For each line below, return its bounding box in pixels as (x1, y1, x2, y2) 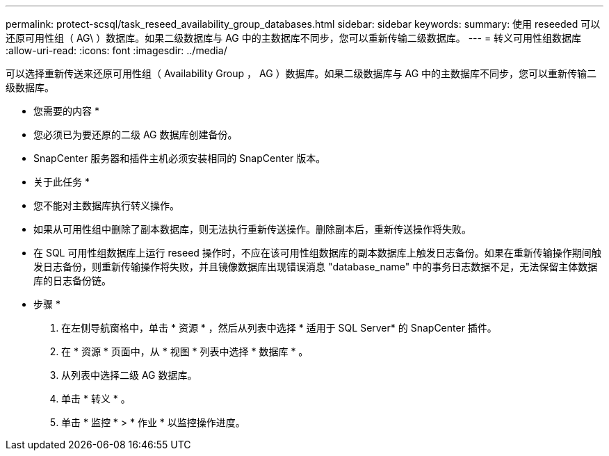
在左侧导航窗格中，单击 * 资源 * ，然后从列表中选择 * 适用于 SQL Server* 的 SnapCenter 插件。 (61, 322, 497, 334)
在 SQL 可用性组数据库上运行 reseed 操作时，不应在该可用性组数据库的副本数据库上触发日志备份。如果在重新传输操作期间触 (33, 247, 601, 259)
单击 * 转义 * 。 (61, 393, 131, 405)
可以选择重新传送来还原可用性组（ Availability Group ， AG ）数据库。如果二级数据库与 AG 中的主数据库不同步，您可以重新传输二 (6, 67, 597, 79)
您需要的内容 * (33, 105, 99, 117)
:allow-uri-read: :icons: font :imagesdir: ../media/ (6, 44, 227, 56)
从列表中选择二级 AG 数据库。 (61, 369, 197, 381)
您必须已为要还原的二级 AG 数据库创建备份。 (33, 129, 238, 140)
